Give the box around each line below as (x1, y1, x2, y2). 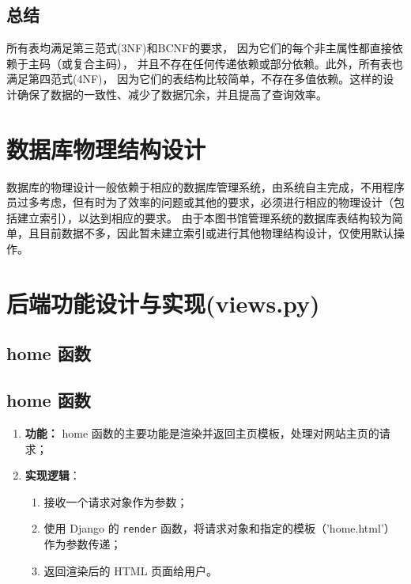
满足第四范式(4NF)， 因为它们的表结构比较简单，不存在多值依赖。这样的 (6, 70, 383, 87)
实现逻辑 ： (25, 467, 81, 484)
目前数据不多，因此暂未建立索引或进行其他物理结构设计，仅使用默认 (39, 225, 394, 241)
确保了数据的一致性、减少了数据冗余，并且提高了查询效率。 (17, 85, 327, 102)
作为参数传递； (43, 536, 122, 552)
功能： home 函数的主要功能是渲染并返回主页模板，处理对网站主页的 (25, 425, 379, 442)
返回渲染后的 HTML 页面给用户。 (43, 562, 218, 578)
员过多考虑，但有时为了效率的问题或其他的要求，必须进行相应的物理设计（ (6, 194, 394, 210)
